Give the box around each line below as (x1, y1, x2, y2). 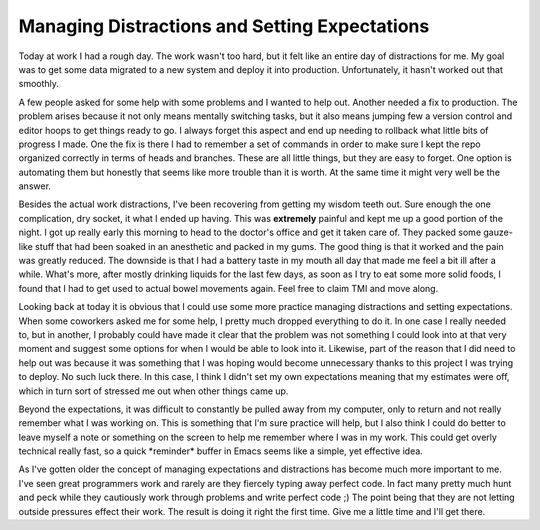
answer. (18, 180, 52, 192)
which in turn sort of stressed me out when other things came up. (18, 385, 289, 397)
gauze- (483, 226, 514, 239)
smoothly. (18, 78, 60, 90)
